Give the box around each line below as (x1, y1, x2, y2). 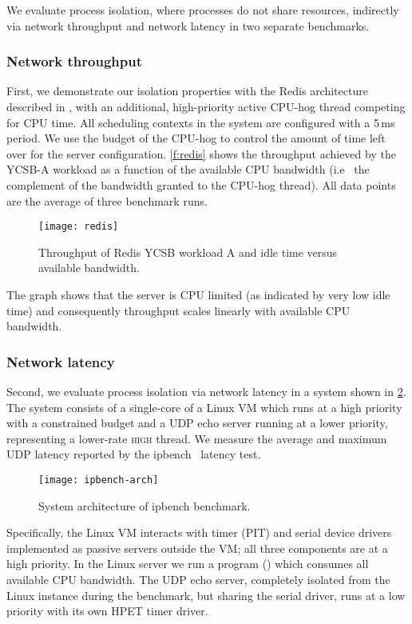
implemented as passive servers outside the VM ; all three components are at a (6, 539, 388, 556)
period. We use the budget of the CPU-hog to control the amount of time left (6, 130, 386, 146)
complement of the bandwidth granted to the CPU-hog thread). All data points (6, 176, 396, 193)
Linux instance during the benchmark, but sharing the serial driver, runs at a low (6, 586, 406, 603)
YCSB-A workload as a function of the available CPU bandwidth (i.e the (6, 161, 370, 178)
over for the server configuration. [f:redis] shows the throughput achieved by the (6, 145, 396, 162)
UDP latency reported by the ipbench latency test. (6, 446, 261, 462)
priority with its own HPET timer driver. (6, 602, 208, 619)
